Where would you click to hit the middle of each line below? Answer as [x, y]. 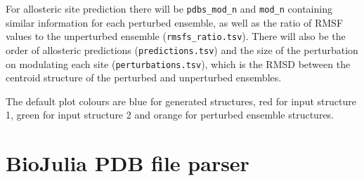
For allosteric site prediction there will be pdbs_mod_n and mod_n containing [169, 8]
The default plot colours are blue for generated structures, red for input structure [181, 101]
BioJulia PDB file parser [128, 163]
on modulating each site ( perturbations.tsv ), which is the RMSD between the [178, 63]
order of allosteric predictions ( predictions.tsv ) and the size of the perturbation [182, 49]
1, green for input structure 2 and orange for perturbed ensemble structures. [170, 115]
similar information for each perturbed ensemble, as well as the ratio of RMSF [175, 22]
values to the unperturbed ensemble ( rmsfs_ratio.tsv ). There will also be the [176, 36]
